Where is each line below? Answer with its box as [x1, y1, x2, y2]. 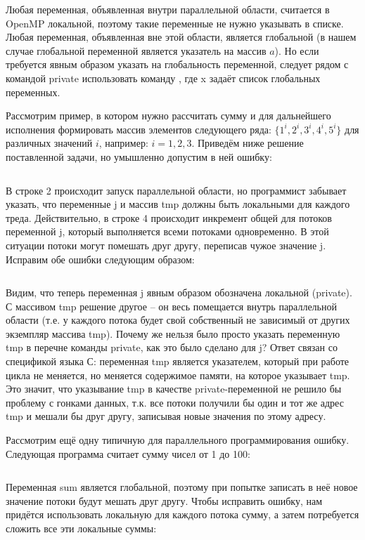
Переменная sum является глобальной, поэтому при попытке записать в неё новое [6, 480, 358, 494]
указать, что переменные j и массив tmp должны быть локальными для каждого [6, 197, 350, 211]
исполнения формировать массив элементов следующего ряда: [6, 121, 271, 136]
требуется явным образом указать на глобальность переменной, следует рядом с [6, 57, 349, 72]
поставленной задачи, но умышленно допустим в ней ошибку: [6, 149, 272, 164]
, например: [98, 136, 148, 150]
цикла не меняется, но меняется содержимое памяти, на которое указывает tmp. [6, 367, 350, 382]
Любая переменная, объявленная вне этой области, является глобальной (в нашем [6, 29, 357, 44]
